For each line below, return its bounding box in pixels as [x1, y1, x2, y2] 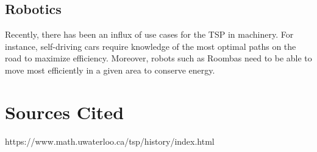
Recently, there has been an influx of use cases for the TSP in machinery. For [5, 28, 294, 41]
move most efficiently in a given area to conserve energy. [5, 63, 215, 76]
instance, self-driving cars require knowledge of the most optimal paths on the [5, 40, 296, 52]
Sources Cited [5, 99, 124, 124]
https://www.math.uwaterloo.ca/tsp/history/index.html [5, 134, 215, 147]
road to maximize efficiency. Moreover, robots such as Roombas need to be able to [5, 52, 312, 64]
